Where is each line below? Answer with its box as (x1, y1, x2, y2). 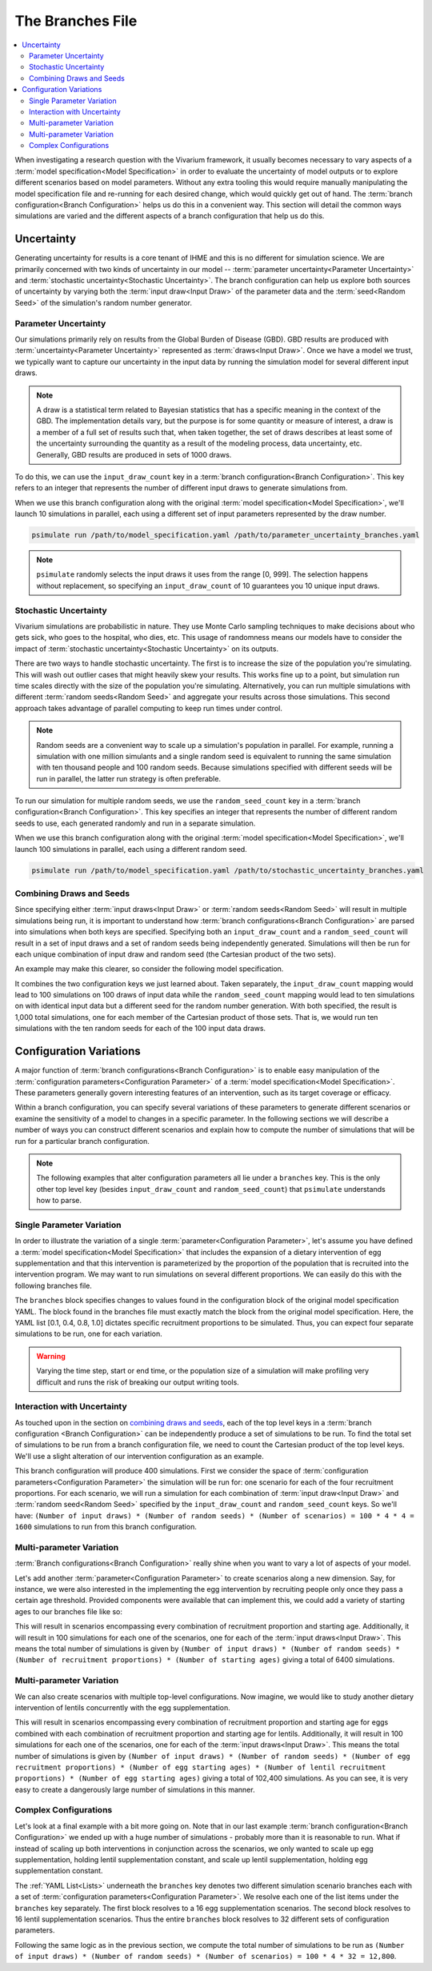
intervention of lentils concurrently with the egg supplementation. (14, 1702, 231, 1712)
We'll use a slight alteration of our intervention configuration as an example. (14, 1451, 264, 1461)
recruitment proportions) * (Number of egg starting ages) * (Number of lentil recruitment (14, 1762, 386, 1772)
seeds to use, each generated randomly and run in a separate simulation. (14, 818, 256, 828)
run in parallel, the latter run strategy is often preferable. (36, 774, 222, 783)
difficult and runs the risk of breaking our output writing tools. (36, 1377, 239, 1387)
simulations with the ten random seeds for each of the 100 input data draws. (14, 1024, 266, 1033)
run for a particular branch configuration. (14, 1136, 150, 1145)
